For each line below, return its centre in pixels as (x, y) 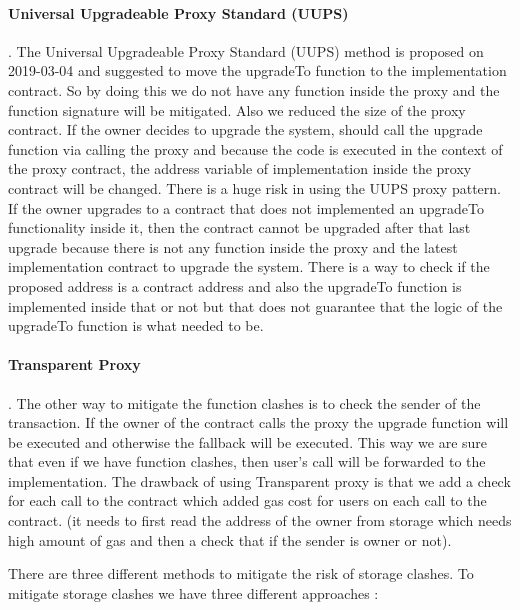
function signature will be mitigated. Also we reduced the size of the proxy (237, 109)
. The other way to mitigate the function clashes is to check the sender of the (244, 402)
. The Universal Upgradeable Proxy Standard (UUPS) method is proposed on (246, 50)
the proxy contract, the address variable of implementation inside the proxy (240, 168)
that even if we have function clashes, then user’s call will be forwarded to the (247, 461)
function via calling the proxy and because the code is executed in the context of (255, 148)
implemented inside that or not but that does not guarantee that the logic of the (255, 305)
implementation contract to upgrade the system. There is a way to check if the (249, 266)
